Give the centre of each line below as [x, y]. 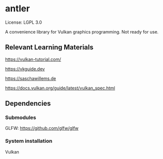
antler [18, 9]
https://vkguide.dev [25, 69]
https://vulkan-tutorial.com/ [33, 59]
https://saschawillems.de [31, 78]
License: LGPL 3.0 [23, 22]
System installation [29, 141]
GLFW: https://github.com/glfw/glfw [42, 128]
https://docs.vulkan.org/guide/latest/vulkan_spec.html [60, 88]
